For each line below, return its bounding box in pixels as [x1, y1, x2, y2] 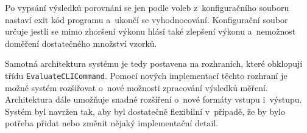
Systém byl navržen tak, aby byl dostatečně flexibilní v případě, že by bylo [5, 104, 285, 117]
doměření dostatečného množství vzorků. [5, 36, 157, 49]
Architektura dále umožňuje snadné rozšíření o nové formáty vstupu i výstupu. [5, 93, 302, 106]
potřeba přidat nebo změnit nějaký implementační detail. [5, 117, 219, 129]
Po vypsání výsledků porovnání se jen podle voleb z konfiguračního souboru [5, 1, 289, 13]
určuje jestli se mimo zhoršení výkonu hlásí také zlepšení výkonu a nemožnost [5, 25, 296, 38]
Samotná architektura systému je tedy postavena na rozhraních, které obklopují [5, 57, 303, 70]
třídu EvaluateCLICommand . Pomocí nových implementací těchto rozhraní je [5, 69, 288, 81]
